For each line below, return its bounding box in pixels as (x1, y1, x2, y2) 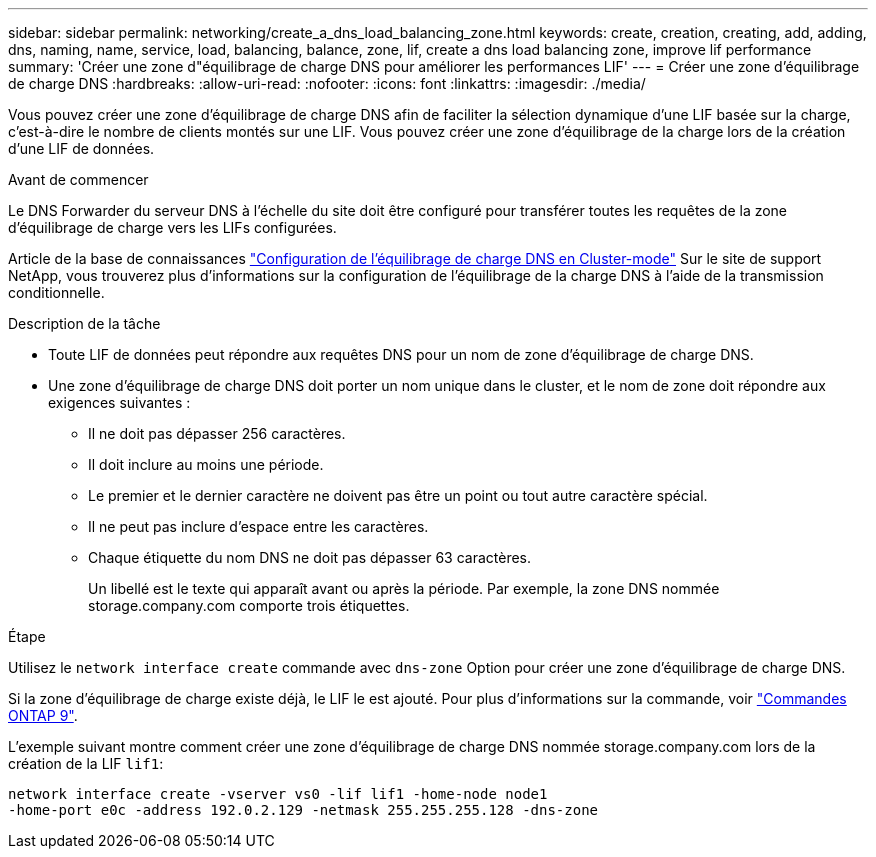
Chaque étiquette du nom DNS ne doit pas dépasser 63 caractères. (88, 549, 532, 566)
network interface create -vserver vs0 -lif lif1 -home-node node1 (8, 786, 548, 802)
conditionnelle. (8, 284, 105, 301)
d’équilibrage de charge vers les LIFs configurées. (8, 219, 337, 236)
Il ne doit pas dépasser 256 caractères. (88, 425, 346, 442)
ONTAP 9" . (8, 707, 78, 724)
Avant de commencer (8, 171, 149, 188)
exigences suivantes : (48, 394, 191, 411)
